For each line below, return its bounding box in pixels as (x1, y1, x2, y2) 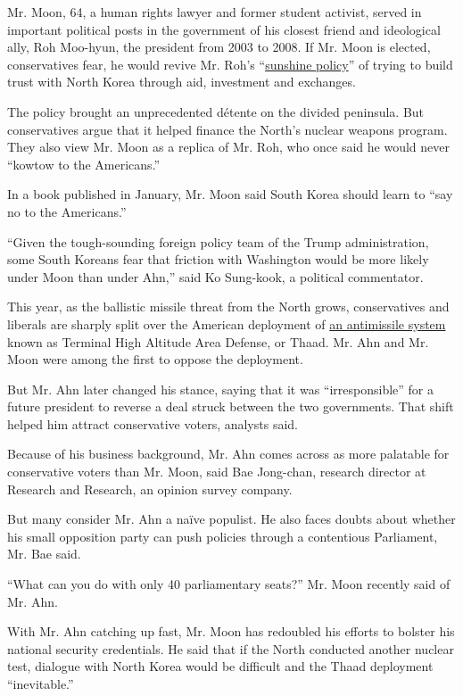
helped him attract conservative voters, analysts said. (7, 414, 298, 433)
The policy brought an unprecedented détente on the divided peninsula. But (7, 102, 425, 120)
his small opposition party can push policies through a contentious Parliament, (7, 526, 438, 545)
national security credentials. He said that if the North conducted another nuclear (7, 639, 454, 658)
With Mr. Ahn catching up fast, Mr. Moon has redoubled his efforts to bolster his (7, 622, 455, 641)
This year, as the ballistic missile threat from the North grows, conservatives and (7, 297, 450, 316)
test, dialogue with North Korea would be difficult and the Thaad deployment (7, 657, 434, 675)
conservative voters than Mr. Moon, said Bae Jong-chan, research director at (7, 462, 426, 481)
